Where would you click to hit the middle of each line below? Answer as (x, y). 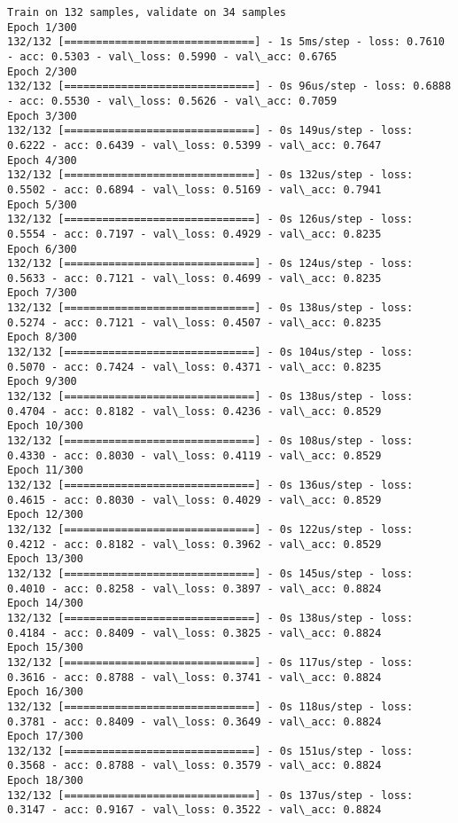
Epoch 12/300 (45, 515)
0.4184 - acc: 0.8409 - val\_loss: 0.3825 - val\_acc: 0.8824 (194, 633)
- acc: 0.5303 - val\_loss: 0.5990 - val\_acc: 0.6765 (172, 56)
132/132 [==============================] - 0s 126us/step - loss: (210, 219)
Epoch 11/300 (45, 470)
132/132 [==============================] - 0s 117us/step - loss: (210, 662)
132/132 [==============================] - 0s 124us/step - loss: (210, 264)
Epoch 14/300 (45, 604)
